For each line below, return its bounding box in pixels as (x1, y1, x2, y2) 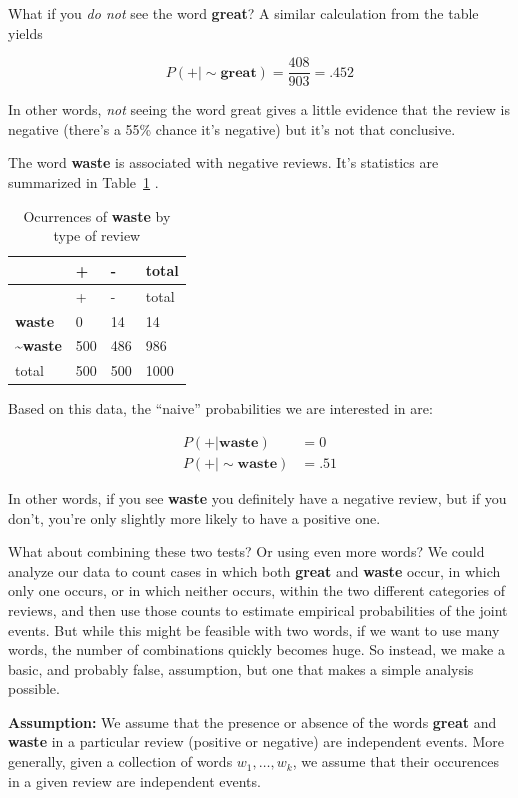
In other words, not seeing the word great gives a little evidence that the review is (8, 99, 510, 120)
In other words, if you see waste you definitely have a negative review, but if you (8, 487, 507, 508)
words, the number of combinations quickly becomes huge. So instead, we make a (8, 639, 505, 660)
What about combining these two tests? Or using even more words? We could (8, 541, 485, 562)
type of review (53, 225, 141, 246)
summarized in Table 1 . (8, 172, 159, 193)
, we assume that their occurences (292, 751, 500, 772)
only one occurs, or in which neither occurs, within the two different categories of (8, 580, 506, 601)
